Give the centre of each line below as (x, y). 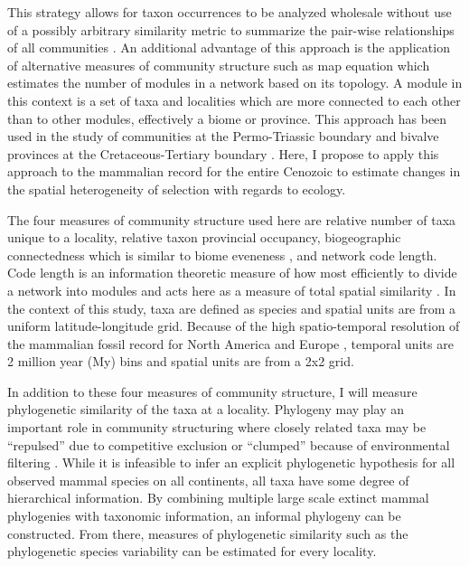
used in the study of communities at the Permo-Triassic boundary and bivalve (223, 136)
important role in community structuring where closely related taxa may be (217, 427)
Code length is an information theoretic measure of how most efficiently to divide (232, 273)
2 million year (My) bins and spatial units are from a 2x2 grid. (181, 361)
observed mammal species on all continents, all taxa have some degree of (208, 480)
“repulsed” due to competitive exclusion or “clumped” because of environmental (229, 444)
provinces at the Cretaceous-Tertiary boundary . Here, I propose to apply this (223, 153)
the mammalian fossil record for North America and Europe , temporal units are (230, 343)
